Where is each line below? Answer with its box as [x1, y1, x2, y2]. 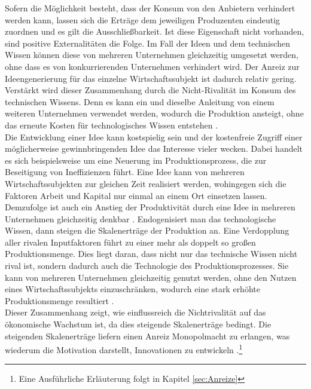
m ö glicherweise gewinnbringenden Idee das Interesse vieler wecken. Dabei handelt [5, 142, 303, 155]
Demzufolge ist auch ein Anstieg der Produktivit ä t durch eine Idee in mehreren [5, 201, 295, 213]
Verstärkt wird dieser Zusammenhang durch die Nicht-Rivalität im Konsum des [5, 84, 296, 96]
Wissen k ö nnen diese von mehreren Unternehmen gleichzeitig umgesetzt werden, [5, 48, 298, 61]
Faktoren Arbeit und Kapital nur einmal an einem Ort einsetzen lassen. [5, 189, 267, 201]
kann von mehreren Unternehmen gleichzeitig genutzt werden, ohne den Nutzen [5, 271, 297, 283]
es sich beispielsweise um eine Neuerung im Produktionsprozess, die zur [5, 154, 267, 166]
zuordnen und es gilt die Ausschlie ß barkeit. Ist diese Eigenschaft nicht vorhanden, [5, 25, 304, 38]
